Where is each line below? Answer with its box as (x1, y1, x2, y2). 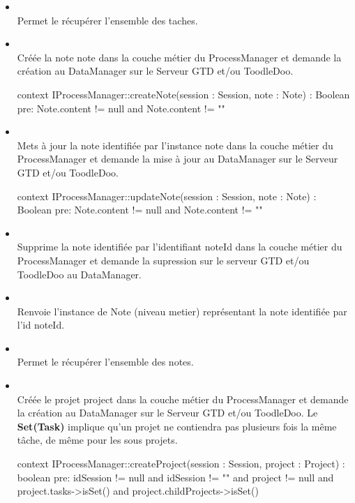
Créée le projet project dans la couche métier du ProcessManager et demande (17, 391, 349, 406)
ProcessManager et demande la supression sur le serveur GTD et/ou (17, 253, 310, 267)
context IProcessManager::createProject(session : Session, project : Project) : (17, 456, 345, 471)
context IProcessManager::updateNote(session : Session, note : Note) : (17, 188, 317, 203)
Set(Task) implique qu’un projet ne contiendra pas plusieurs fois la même (17, 419, 337, 433)
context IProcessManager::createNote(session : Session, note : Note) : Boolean (17, 87, 350, 101)
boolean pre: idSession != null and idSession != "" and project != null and (17, 470, 334, 484)
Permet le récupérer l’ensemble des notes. (17, 354, 194, 369)
